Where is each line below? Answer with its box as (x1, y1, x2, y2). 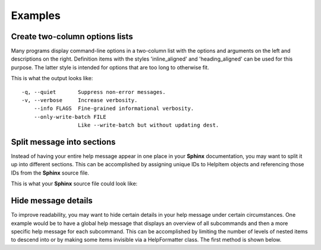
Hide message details (11, 196, 93, 206)
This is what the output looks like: (11, 75, 93, 82)
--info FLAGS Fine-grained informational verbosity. (33, 105, 194, 112)
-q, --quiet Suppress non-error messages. (21, 88, 166, 95)
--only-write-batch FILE (33, 113, 106, 120)
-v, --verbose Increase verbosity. (21, 97, 138, 104)
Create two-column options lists (11, 31, 133, 42)
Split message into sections (11, 137, 116, 147)
